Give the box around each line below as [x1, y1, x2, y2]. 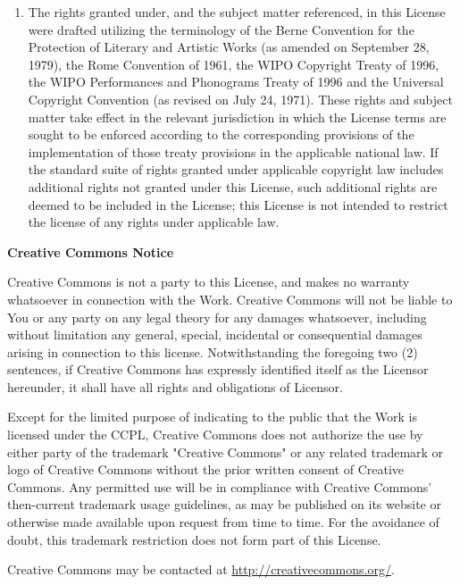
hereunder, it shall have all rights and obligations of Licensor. [7, 377, 343, 396]
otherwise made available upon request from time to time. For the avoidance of [7, 513, 439, 531]
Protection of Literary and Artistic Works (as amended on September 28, [28, 38, 430, 56]
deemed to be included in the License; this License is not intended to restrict [28, 195, 448, 213]
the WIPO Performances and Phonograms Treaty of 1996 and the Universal [28, 72, 444, 91]
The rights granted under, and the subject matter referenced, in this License [28, 3, 446, 21]
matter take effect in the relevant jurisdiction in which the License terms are [28, 107, 447, 126]
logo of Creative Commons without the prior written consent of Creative [7, 460, 405, 479]
